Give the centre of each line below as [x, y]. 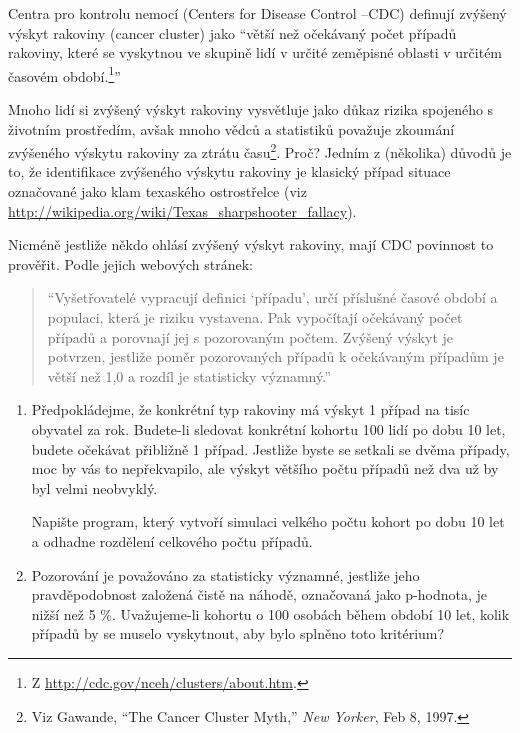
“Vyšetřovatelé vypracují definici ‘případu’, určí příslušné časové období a [272, 297]
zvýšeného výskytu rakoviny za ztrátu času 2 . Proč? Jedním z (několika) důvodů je [260, 150]
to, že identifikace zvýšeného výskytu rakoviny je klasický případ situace [229, 171]
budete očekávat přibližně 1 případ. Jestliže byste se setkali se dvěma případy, [270, 448]
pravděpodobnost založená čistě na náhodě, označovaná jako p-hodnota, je [259, 594]
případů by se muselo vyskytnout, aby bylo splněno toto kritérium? [238, 633]
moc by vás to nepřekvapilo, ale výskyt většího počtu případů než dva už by [265, 468]
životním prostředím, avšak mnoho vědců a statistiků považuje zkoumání [231, 128]
